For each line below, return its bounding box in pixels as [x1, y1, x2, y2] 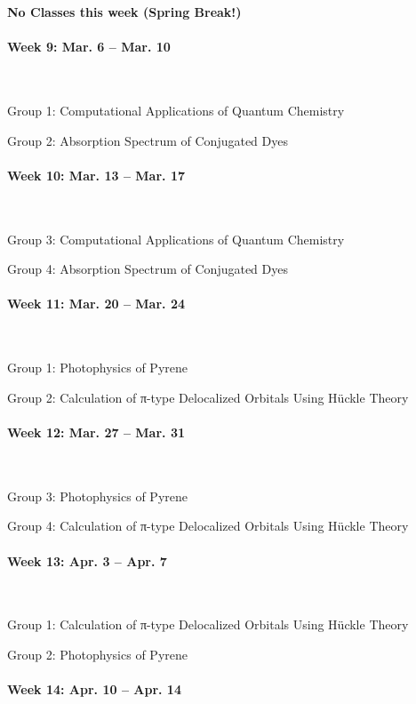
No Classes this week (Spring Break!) [7, 3, 242, 20]
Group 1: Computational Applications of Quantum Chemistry [7, 100, 345, 119]
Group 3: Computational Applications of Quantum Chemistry [7, 229, 345, 248]
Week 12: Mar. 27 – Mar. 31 [7, 422, 185, 441]
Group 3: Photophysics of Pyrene [7, 486, 188, 505]
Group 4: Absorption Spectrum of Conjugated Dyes [7, 260, 288, 278]
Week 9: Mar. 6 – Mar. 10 [7, 37, 171, 56]
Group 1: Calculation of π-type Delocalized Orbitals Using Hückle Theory [7, 615, 409, 634]
